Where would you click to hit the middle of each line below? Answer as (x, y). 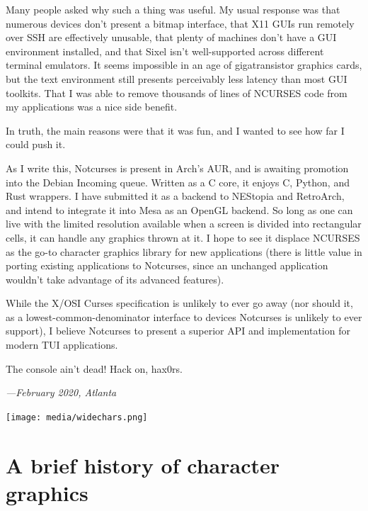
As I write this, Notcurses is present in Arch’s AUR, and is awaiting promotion (177, 168)
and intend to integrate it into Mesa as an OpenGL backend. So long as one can (179, 209)
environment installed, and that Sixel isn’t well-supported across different (165, 51)
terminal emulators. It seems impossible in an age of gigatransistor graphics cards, (184, 65)
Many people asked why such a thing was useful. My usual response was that (173, 9)
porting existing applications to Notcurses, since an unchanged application (167, 265)
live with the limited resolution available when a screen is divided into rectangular (184, 224)
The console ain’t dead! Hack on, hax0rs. (94, 368)
